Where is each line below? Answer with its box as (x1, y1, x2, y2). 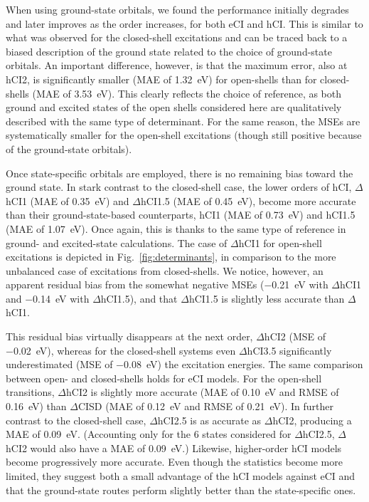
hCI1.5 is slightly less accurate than (188, 291, 345, 305)
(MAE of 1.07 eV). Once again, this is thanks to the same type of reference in (6, 221, 346, 236)
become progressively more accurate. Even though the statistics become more (6, 454, 343, 469)
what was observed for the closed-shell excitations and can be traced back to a (6, 30, 348, 45)
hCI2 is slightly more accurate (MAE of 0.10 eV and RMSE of (66, 385, 339, 399)
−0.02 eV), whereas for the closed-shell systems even (6, 342, 236, 357)
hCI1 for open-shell (238, 235, 322, 250)
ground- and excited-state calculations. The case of (6, 235, 228, 250)
